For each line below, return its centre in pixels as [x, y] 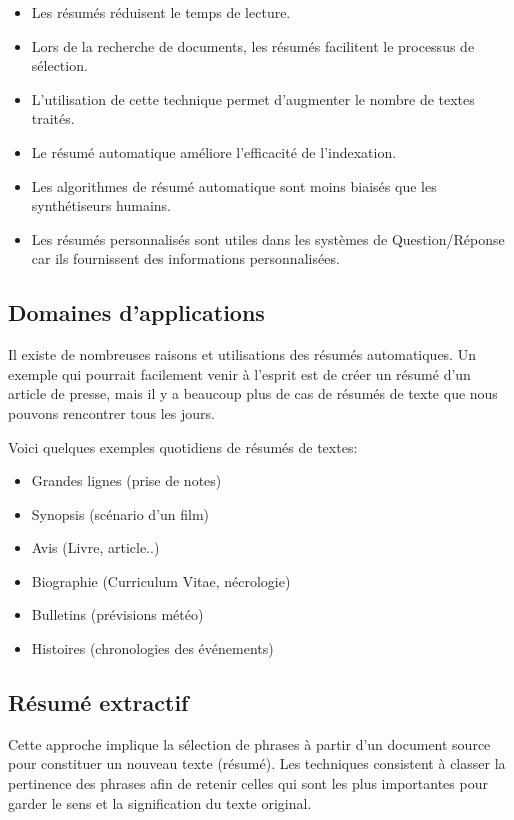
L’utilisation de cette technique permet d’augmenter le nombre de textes [253, 98]
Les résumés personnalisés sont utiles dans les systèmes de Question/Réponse [268, 238]
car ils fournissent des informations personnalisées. [185, 258]
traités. [53, 118]
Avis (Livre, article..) [95, 547]
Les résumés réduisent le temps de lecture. [161, 12]
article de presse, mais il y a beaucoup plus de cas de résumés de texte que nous [253, 393]
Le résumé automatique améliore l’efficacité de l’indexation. [214, 151]
